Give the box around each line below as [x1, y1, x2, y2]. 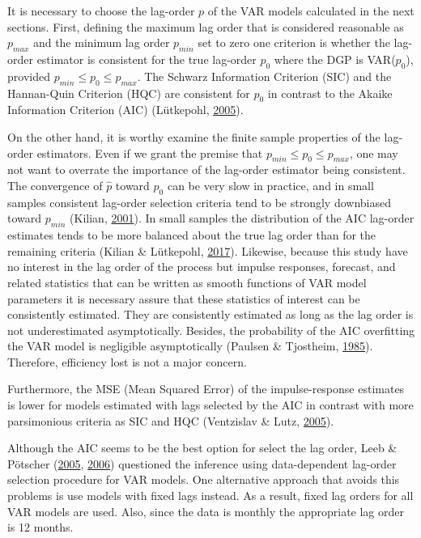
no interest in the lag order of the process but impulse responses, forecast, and [7, 258, 396, 275]
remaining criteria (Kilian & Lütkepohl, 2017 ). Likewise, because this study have [7, 242, 408, 259]
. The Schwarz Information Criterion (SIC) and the [137, 67, 392, 84]
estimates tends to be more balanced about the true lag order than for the [7, 227, 376, 244]
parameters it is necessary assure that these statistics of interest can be [7, 290, 360, 307]
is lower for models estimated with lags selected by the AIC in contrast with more [7, 396, 414, 413]
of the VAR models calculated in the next [207, 2, 415, 19]
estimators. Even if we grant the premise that [36, 144, 263, 161]
